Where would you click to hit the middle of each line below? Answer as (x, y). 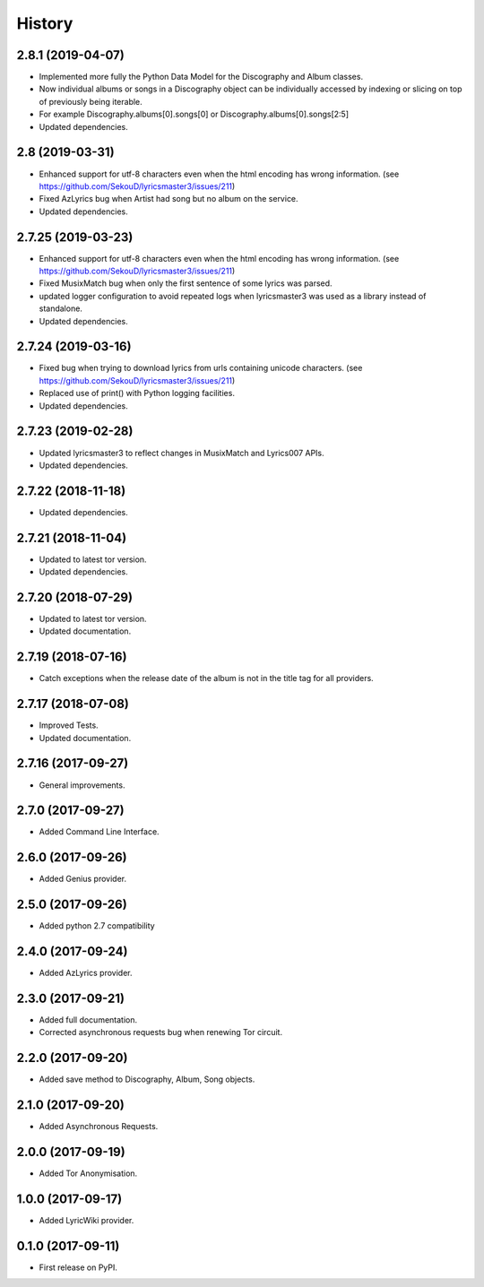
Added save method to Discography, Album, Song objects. (147, 1079)
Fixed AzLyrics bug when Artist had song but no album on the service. (169, 199)
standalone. (60, 308)
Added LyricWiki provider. (86, 1221)
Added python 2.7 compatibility (97, 926)
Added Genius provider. (83, 879)
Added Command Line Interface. (99, 832)
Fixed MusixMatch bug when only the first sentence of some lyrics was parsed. (186, 283)
